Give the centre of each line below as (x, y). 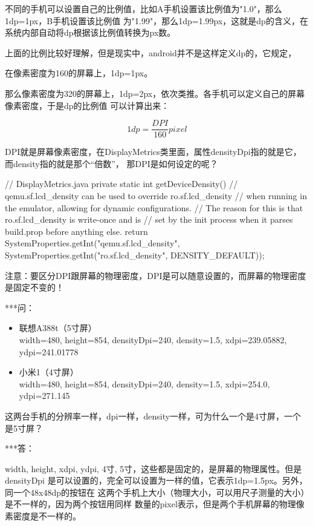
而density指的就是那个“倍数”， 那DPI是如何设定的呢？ (111, 163)
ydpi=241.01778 (49, 351)
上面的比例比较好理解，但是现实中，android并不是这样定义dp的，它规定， (151, 52)
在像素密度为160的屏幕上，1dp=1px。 (79, 73)
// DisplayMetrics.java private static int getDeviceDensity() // (121, 184)
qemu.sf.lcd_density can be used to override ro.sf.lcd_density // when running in (156, 196)
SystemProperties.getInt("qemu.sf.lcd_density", (92, 243)
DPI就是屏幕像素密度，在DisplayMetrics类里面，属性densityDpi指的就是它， (153, 152)
